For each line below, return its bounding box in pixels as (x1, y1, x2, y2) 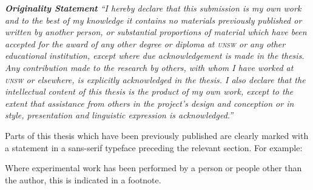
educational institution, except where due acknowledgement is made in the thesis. (5, 49, 305, 62)
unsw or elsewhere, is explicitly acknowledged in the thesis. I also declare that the (5, 73, 306, 86)
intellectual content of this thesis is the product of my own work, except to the (5, 85, 294, 98)
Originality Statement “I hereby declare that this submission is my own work (5, 2, 301, 14)
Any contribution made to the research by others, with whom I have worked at (5, 61, 294, 73)
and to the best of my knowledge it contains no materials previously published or (5, 13, 302, 26)
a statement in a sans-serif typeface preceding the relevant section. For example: (5, 141, 303, 154)
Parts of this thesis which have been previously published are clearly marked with (5, 129, 309, 141)
